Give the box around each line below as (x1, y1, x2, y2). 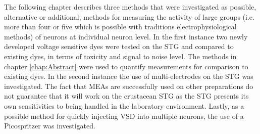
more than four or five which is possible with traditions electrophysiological (4, 21, 237, 32)
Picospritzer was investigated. (4, 120, 95, 131)
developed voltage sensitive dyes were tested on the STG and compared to (4, 41, 234, 52)
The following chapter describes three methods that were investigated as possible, (4, 2, 256, 12)
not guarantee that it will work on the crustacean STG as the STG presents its (4, 91, 249, 101)
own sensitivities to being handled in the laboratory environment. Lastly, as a (4, 100, 244, 111)
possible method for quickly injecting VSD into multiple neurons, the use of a (4, 110, 244, 121)
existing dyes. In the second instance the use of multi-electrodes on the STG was (4, 71, 253, 81)
